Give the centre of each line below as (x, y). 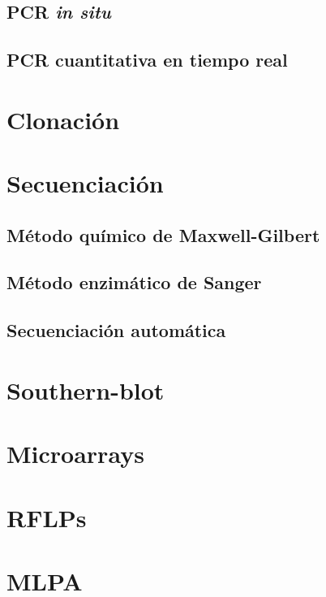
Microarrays (75, 454)
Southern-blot (86, 389)
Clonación (63, 119)
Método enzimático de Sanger (134, 282)
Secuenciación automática (116, 330)
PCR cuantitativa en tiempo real (147, 60)
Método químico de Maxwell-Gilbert (163, 234)
